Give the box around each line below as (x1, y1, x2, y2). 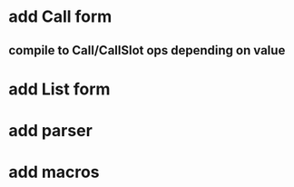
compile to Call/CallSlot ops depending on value (8, 43, 286, 58)
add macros (8, 162, 101, 182)
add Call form (8, 6, 113, 27)
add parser (8, 120, 93, 141)
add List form (8, 79, 111, 99)
